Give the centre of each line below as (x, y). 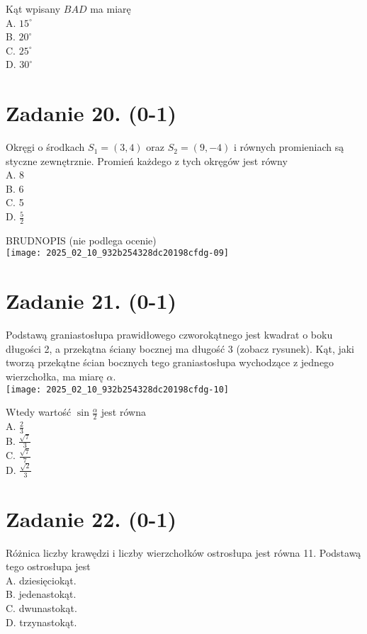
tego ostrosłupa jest (48, 566)
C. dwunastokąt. (41, 608)
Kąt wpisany (33, 9)
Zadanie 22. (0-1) (91, 518)
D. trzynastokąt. (41, 622)
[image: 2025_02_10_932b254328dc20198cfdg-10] (117, 389)
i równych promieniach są (289, 147)
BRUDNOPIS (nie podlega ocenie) (81, 240)
